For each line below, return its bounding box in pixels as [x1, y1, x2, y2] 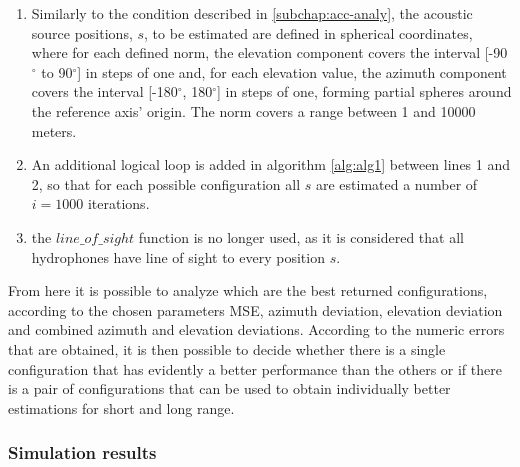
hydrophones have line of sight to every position [31, 246, 325, 267]
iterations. [87, 193, 150, 214]
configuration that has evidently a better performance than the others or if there [8, 358, 502, 379]
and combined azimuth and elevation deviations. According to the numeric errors [8, 319, 505, 340]
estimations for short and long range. [8, 397, 235, 418]
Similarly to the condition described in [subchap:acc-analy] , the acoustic [31, 3, 473, 23]
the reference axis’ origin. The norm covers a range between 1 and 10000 [31, 100, 476, 121]
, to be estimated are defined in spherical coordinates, [144, 22, 473, 43]
